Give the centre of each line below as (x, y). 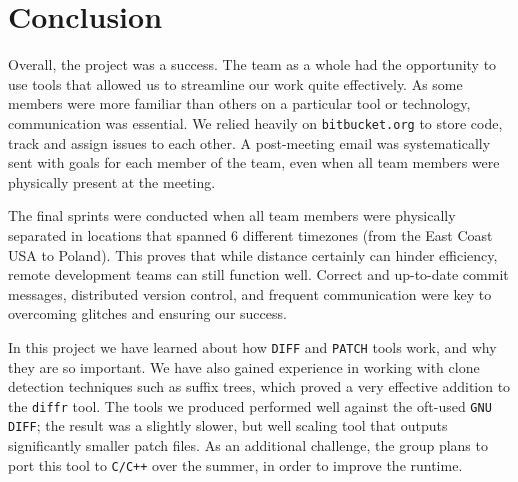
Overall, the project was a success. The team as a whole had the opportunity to (252, 64)
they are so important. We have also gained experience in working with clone (244, 366)
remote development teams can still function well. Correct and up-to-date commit (258, 274)
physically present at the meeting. (112, 181)
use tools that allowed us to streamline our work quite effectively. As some (235, 83)
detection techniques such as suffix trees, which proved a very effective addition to (259, 386)
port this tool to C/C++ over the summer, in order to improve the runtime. (235, 464)
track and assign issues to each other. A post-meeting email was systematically (249, 142)
